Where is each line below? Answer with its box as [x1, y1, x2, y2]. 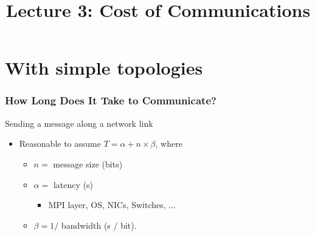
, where [155, 137, 182, 150]
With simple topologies [5, 55, 203, 80]
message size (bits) [53, 157, 123, 170]
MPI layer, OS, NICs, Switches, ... [48, 198, 176, 211]
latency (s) [53, 178, 93, 190]
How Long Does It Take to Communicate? [5, 93, 216, 108]
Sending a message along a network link [5, 116, 153, 129]
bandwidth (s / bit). [61, 218, 137, 231]
